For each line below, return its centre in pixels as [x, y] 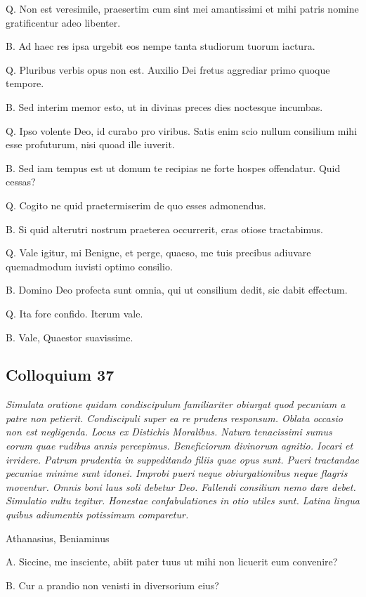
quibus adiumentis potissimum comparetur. [97, 514]
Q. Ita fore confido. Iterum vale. [74, 313]
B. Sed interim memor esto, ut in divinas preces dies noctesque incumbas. [164, 106]
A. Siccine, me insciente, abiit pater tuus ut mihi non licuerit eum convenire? [172, 562]
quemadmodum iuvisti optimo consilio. [89, 266]
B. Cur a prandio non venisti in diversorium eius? [112, 585]
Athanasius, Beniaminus [58, 538]
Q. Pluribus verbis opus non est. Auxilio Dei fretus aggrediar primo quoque [168, 69]
